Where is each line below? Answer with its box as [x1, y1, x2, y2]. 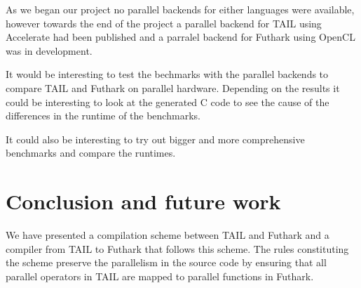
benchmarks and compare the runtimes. [6, 145, 176, 160]
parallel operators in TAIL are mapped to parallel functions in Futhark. [6, 268, 314, 283]
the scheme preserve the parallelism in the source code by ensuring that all [6, 255, 327, 270]
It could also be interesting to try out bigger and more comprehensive [6, 131, 305, 146]
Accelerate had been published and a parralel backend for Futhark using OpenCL [6, 30, 355, 44]
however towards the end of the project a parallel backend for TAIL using [6, 15, 322, 30]
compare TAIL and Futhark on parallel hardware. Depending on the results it [6, 80, 340, 95]
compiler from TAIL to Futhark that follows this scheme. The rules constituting [6, 241, 349, 256]
